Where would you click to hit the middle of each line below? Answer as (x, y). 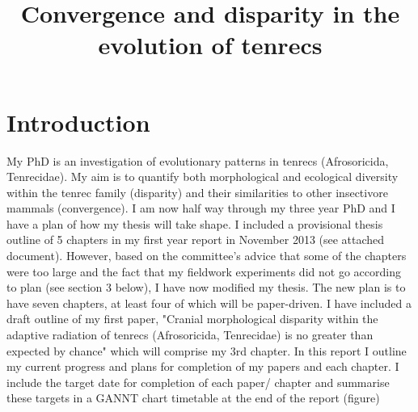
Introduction (78, 122)
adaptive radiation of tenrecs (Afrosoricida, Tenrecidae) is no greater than (190, 335)
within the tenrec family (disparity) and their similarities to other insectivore (197, 192)
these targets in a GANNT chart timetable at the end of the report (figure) (193, 398)
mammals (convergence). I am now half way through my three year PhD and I (201, 208)
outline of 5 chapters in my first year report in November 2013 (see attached (196, 240)
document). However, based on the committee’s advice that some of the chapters (207, 256)
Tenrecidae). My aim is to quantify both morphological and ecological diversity (203, 177)
